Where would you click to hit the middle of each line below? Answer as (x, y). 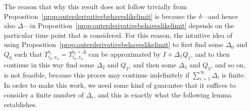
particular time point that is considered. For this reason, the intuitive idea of (118, 35)
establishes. (21, 104)
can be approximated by (125, 54)
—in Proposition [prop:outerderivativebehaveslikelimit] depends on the (129, 25)
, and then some (153, 64)
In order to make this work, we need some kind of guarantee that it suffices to (120, 85)
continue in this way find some (49, 64)
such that (28, 54)
